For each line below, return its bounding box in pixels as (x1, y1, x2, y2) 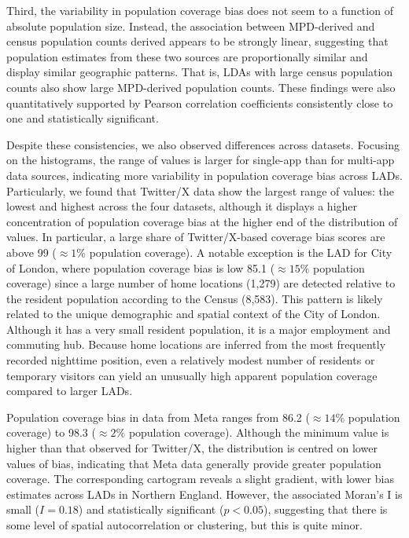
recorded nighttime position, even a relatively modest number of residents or (6, 352, 375, 368)
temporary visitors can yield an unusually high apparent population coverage (6, 367, 378, 383)
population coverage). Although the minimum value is (128, 424, 389, 441)
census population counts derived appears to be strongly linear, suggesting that (6, 33, 389, 49)
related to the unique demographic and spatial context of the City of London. (6, 306, 381, 322)
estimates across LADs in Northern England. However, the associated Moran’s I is (6, 485, 403, 502)
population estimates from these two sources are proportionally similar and (6, 48, 368, 64)
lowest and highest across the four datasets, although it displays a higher (6, 198, 358, 214)
